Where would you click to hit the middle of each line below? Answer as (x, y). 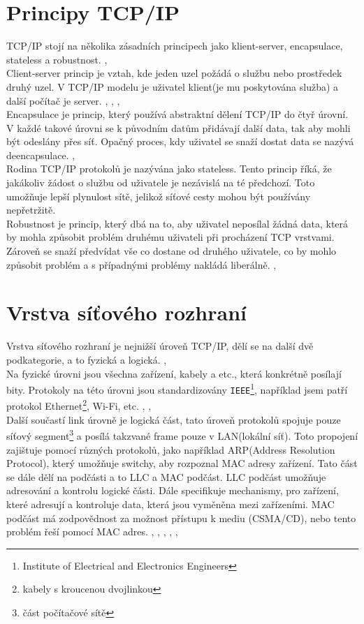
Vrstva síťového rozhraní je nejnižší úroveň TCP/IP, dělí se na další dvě (160, 346)
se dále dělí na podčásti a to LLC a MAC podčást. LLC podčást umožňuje (166, 476)
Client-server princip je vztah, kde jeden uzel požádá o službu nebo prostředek (174, 73)
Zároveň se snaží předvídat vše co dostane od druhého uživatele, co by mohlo (172, 251)
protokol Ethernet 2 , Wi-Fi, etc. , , (79, 405)
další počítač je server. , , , (63, 100)
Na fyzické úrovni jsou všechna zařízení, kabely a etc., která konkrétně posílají (174, 373)
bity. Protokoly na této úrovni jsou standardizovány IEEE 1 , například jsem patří (177, 388)
